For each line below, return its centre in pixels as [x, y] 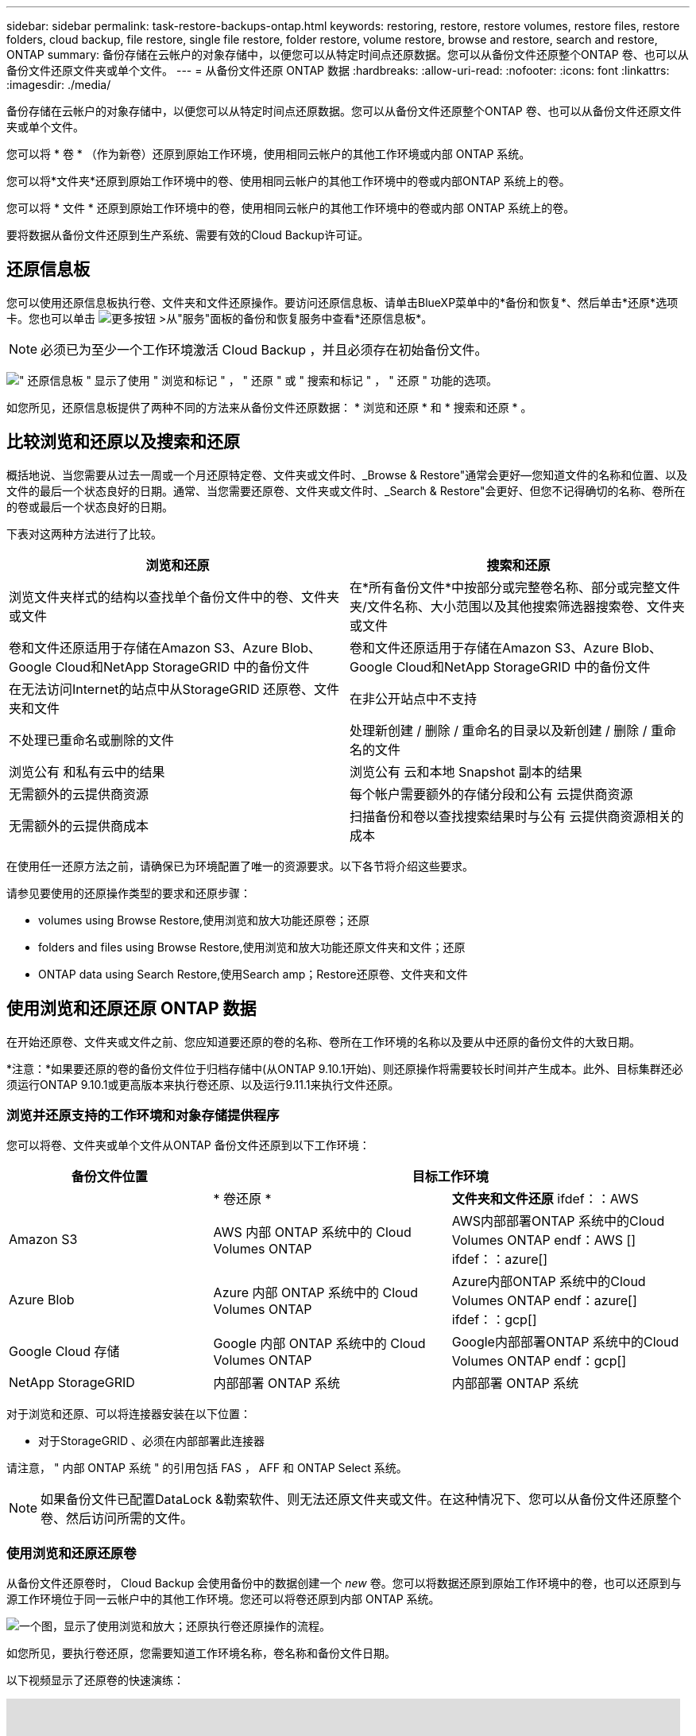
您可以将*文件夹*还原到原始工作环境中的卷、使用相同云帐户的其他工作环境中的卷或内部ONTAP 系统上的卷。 [288, 181]
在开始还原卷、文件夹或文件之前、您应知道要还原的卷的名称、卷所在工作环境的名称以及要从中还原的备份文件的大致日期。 [323, 1041]
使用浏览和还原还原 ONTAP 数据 [131, 1009]
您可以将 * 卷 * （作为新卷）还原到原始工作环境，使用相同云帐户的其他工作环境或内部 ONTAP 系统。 [269, 154]
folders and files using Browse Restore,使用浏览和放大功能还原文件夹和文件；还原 [252, 947]
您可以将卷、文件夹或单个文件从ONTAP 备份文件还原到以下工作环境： [188, 1145]
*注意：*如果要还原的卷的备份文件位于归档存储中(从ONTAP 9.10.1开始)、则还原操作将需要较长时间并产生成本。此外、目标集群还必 [345, 1068]
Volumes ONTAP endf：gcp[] [539, 1361]
